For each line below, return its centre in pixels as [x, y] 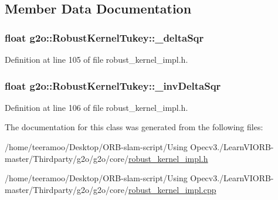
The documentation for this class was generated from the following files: [134, 127]
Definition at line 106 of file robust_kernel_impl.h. [96, 107]
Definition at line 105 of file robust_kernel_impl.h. [96, 59]
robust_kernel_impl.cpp [172, 189]
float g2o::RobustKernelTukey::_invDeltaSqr [113, 85]
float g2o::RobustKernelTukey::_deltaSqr [104, 37]
